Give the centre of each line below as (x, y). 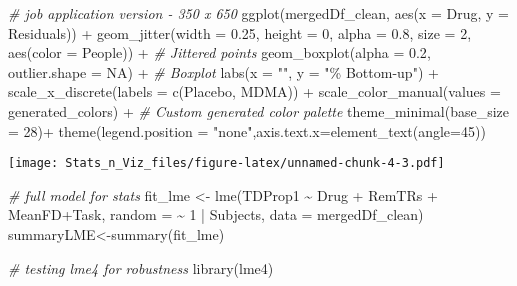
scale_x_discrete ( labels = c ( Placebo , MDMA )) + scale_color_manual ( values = (254, 91)
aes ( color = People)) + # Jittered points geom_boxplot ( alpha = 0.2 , (219, 52)
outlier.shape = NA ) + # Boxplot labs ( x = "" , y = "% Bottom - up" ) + (223, 71)
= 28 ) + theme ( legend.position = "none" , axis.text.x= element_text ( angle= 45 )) (247, 130)
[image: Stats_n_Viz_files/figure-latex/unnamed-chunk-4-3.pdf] (226, 163)
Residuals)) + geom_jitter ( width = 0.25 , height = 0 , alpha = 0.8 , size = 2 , (240, 32)
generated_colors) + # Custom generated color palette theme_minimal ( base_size (259, 110)
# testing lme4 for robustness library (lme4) (141, 267)
